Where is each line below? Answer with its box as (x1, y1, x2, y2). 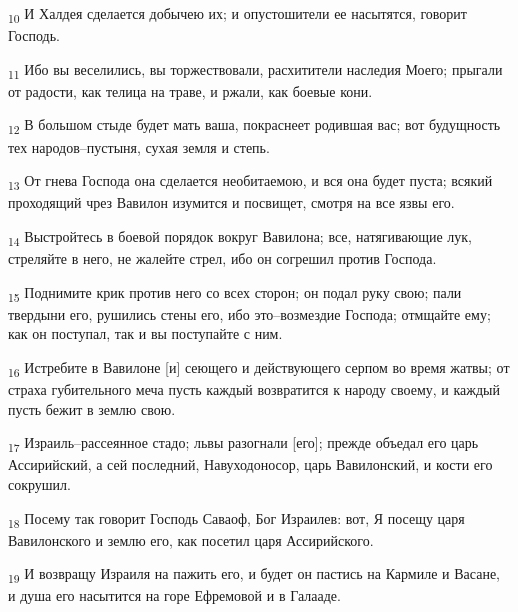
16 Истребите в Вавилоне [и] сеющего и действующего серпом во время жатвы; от (8, 356, 510, 380)
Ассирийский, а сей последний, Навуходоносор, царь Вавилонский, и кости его (8, 454, 493, 475)
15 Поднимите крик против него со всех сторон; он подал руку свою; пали (8, 281, 462, 305)
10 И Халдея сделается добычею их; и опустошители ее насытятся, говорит (8, 3, 467, 26)
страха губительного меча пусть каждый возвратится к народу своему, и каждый (8, 379, 500, 400)
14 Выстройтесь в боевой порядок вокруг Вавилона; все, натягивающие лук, (8, 225, 472, 249)
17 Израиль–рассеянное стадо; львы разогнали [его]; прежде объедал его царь (8, 432, 479, 456)
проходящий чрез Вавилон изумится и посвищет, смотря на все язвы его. (8, 192, 455, 213)
